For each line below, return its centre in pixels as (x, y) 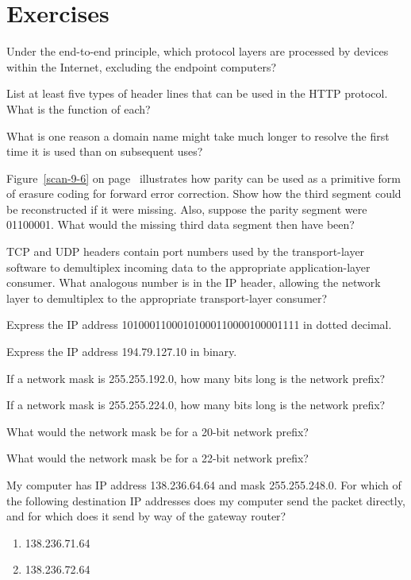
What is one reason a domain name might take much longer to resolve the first (198, 135)
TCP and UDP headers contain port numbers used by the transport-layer (186, 251)
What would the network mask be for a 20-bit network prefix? (157, 431)
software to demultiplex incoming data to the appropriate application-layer (188, 267)
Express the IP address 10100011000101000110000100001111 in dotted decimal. (199, 325)
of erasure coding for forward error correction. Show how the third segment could (204, 193)
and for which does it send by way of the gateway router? (146, 516)
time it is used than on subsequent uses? (105, 151)
